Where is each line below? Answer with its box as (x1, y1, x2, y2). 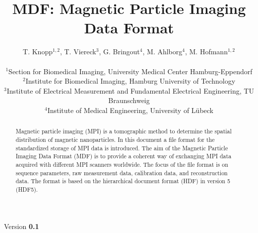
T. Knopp (23, 46, 53, 57)
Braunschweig (108, 95, 150, 106)
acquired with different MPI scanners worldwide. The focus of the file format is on (15, 160, 228, 168)
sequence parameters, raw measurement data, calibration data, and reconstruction (15, 168, 228, 177)
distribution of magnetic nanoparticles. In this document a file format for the (15, 135, 215, 143)
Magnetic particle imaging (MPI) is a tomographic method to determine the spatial (15, 127, 232, 135)
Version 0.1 (4, 221, 39, 231)
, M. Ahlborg (142, 46, 183, 57)
